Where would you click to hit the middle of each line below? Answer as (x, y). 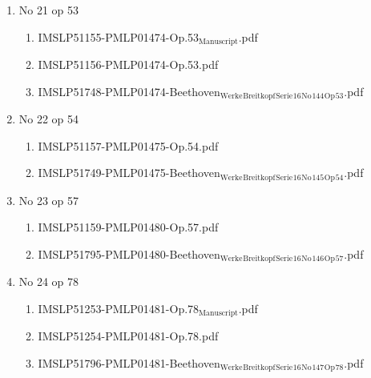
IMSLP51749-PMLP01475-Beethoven (129, 173)
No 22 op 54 (49, 119)
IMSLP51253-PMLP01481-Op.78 (119, 308)
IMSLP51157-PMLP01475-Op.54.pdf (128, 145)
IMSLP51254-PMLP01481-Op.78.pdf (128, 336)
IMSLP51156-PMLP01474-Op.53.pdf (128, 64)
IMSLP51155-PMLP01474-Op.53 (119, 36)
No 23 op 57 (49, 200)
